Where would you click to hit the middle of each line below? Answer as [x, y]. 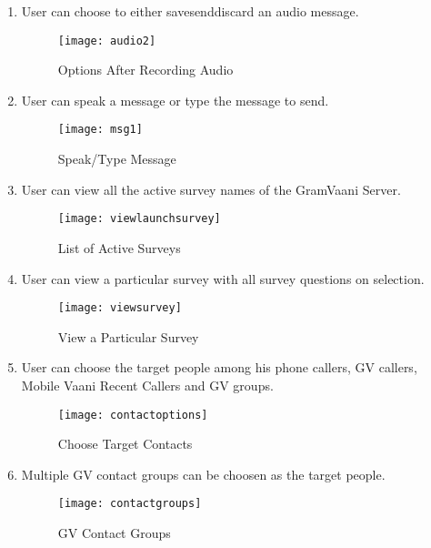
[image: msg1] [100, 130]
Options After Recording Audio [145, 70]
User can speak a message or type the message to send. [175, 100]
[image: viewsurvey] [120, 308]
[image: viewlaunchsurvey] [139, 219]
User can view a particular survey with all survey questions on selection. [223, 278]
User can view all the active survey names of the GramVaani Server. [211, 189]
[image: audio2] [107, 41]
